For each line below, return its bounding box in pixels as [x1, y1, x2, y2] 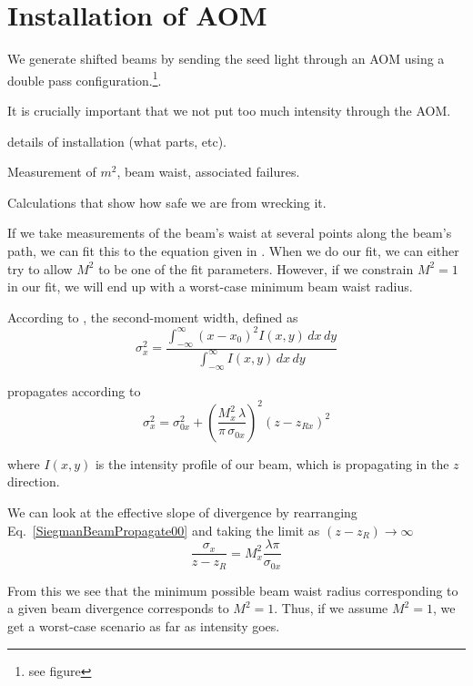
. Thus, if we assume [274, 599, 388, 618]
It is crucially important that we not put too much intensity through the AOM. [7, 100, 451, 119]
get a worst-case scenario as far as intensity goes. [7, 616, 280, 635]
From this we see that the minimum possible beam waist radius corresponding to [7, 580, 458, 599]
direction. [7, 472, 60, 491]
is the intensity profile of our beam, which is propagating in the [95, 454, 449, 473]
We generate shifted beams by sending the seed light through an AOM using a [7, 49, 445, 68]
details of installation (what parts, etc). [7, 131, 227, 150]
